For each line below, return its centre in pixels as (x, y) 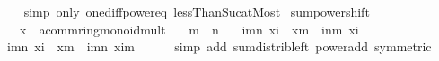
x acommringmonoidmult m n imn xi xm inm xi (189, 29)
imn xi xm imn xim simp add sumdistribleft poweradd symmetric (219, 46)
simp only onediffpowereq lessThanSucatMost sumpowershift (197, 11)
